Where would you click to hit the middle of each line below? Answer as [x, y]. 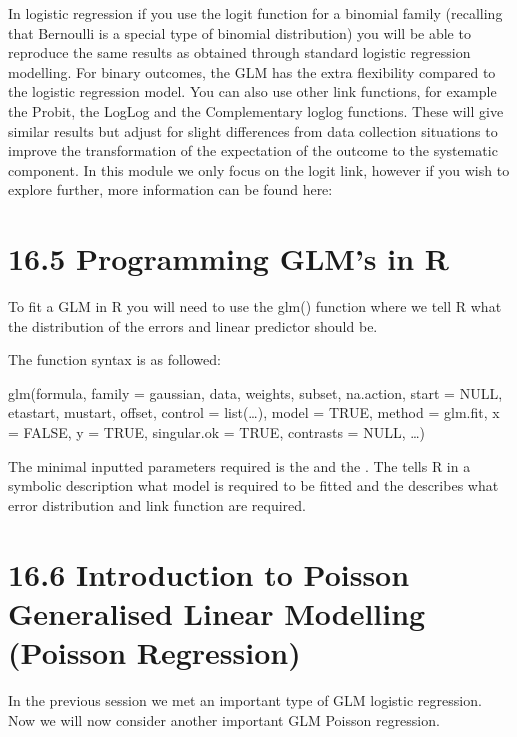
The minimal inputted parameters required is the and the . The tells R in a [239, 465]
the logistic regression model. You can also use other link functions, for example [252, 91]
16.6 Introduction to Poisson [209, 573]
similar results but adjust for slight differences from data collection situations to [253, 130]
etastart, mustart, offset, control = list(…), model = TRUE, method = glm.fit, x [254, 412]
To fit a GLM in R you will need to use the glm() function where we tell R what [255, 306]
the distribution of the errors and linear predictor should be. [193, 325]
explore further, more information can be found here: [170, 189]
